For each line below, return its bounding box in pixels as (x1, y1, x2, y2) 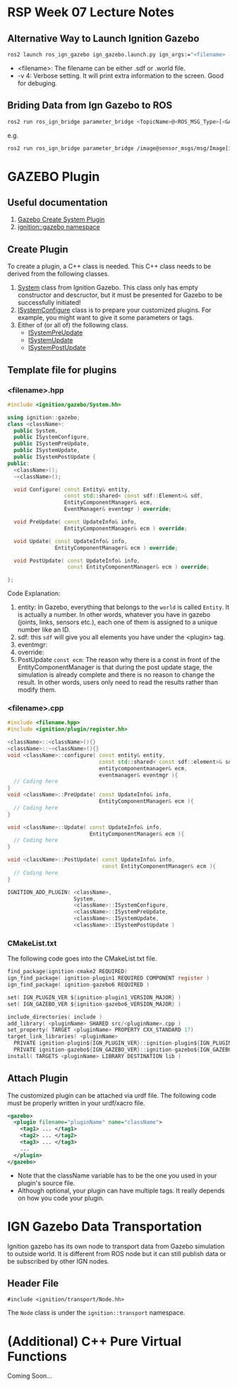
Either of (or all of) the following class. (17, 321, 128, 330)
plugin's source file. (17, 1178, 75, 1187)
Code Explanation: (7, 589, 61, 598)
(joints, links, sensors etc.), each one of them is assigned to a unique (17, 618, 218, 627)
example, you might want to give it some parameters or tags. (17, 313, 194, 322)
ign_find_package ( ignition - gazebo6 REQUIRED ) (7, 981, 150, 989)
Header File (7, 1277, 59, 1289)
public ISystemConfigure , (13, 434, 90, 441)
